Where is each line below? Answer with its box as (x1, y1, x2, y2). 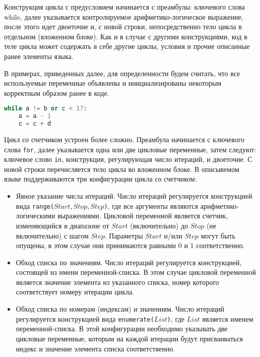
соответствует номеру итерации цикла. (16, 286, 135, 297)
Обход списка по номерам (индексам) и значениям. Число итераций (16, 304, 225, 314)
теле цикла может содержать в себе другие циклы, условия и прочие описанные (4, 41, 250, 51)
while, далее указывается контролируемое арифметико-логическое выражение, (4, 11, 243, 22)
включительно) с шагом (16, 230, 89, 241)
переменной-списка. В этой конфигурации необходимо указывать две (16, 323, 228, 334)
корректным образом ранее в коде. (4, 87, 109, 98)
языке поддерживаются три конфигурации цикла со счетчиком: (4, 173, 197, 184)
